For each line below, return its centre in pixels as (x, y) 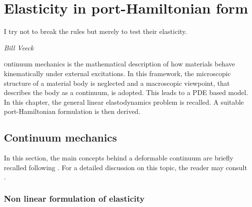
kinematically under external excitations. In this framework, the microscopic (118, 73)
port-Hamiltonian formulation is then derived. (72, 111)
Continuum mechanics (60, 137)
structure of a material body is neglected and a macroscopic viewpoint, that (117, 83)
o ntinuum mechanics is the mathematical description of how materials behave (119, 64)
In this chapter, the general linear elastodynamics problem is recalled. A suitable (124, 102)
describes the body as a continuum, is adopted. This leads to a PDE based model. (126, 92)
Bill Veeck (19, 47)
